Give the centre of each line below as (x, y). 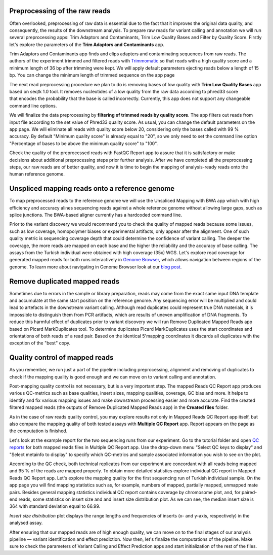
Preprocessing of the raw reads (60, 11)
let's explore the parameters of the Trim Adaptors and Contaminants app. (87, 44)
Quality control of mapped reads (61, 358)
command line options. (33, 106)
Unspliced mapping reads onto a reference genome (92, 188)
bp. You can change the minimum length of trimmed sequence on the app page (92, 75)
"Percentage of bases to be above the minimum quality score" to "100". (84, 143)
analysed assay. (26, 523)
